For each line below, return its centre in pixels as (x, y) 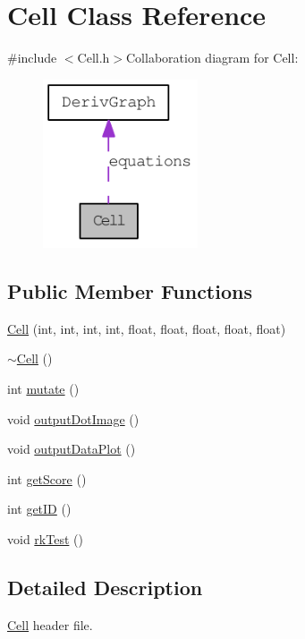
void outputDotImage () (73, 418)
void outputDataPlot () (72, 449)
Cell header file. (50, 624)
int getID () (39, 509)
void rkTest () (45, 539)
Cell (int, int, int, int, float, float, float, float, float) (147, 328)
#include (32, 58)
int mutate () (43, 389)
